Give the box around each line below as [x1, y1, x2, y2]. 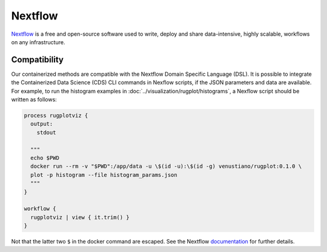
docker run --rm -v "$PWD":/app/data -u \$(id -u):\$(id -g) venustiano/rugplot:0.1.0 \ [30, 163, 302, 170]
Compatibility [11, 55, 64, 65]
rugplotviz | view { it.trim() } [30, 214, 130, 220]
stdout [36, 129, 56, 136]
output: [30, 121, 53, 127]
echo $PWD [30, 154, 60, 161]
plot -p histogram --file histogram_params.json [30, 171, 178, 178]
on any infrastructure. [11, 38, 65, 45]
